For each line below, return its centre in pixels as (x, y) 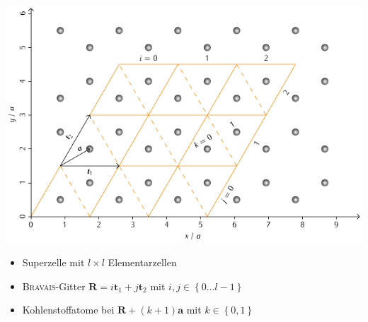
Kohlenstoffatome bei (68, 310)
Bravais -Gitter (54, 286)
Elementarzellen (142, 262)
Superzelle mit (53, 262)
